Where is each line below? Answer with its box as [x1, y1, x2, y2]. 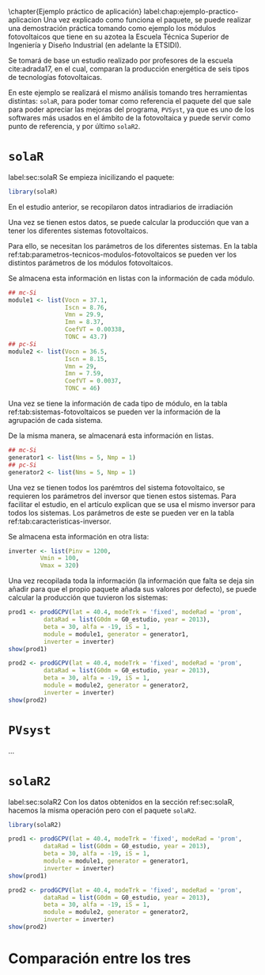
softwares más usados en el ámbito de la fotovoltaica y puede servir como [8, 113, 252, 122]
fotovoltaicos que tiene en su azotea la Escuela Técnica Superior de [8, 32, 229, 41]
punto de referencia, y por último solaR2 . [8, 122, 141, 131]
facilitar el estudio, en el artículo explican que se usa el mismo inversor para [8, 499, 256, 509]
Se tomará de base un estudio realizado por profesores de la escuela [8, 55, 233, 65]
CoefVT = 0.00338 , [64, 326, 126, 333]
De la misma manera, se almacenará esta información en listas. [8, 431, 214, 440]
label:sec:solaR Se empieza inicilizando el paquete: [8, 172, 175, 181]
